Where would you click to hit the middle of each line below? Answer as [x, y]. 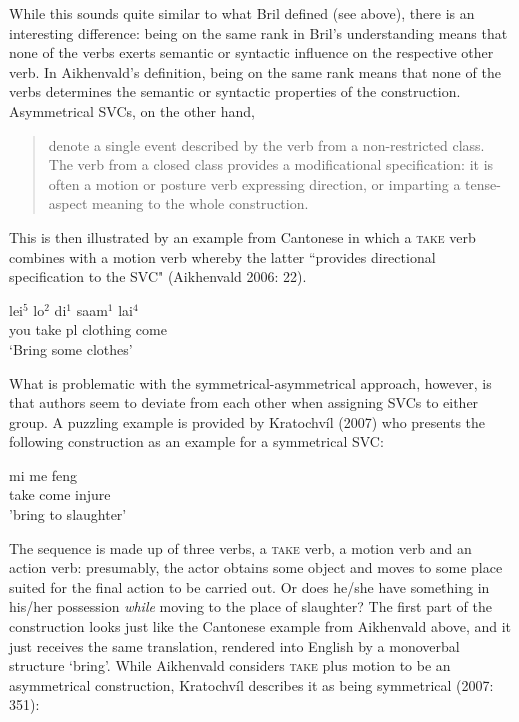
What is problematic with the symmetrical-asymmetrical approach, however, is [250, 382]
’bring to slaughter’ [68, 514]
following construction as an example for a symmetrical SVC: [196, 441]
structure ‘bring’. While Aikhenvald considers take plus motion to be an [230, 665]
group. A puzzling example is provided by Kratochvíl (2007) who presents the [247, 421]
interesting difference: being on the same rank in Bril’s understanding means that [258, 32]
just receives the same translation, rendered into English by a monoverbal [234, 645]
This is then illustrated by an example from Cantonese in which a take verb [242, 236]
